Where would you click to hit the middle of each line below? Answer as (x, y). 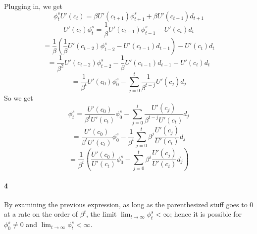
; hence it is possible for (206, 214)
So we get (19, 97)
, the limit (102, 214)
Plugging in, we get (33, 6)
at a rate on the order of (41, 214)
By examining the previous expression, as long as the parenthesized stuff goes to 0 (129, 204)
